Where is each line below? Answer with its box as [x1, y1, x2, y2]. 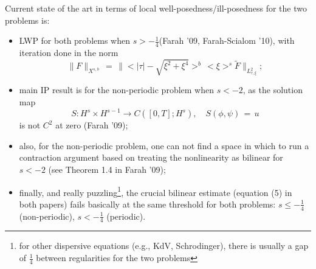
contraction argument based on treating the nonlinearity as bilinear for [19, 151, 283, 164]
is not [19, 119, 41, 131]
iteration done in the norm [19, 46, 118, 59]
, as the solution [242, 83, 303, 96]
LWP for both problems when [19, 34, 130, 47]
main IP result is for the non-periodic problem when [19, 83, 214, 96]
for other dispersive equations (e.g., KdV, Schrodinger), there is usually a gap [19, 239, 309, 252]
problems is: [5, 13, 50, 26]
